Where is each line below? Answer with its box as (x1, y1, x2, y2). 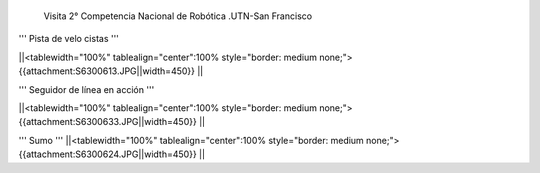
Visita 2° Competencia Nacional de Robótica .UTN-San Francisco (43, 10, 313, 22)
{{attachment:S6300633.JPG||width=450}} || (18, 116, 205, 128)
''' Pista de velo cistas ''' (18, 33, 120, 45)
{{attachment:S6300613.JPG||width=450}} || (18, 65, 204, 77)
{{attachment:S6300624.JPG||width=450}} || (18, 148, 205, 160)
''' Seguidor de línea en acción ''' (18, 83, 155, 95)
